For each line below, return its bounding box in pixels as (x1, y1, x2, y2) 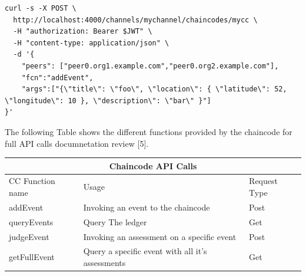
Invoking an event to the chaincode (83, 201, 210, 213)
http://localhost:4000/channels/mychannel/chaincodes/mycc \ (13, 15, 258, 24)
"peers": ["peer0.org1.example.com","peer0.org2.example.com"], (21, 61, 279, 70)
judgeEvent (9, 230, 49, 242)
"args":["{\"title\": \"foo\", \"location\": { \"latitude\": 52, (21, 85, 287, 94)
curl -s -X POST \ (5, 4, 76, 12)
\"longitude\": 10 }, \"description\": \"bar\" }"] (5, 96, 211, 105)
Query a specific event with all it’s (83, 245, 207, 257)
